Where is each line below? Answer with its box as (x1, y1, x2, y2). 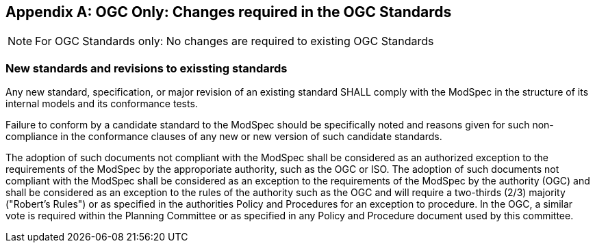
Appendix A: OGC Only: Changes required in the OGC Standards (5, 3, 452, 20)
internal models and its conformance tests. (5, 98, 198, 110)
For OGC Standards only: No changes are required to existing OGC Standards (35, 34, 434, 49)
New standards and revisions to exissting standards (5, 61, 288, 75)
